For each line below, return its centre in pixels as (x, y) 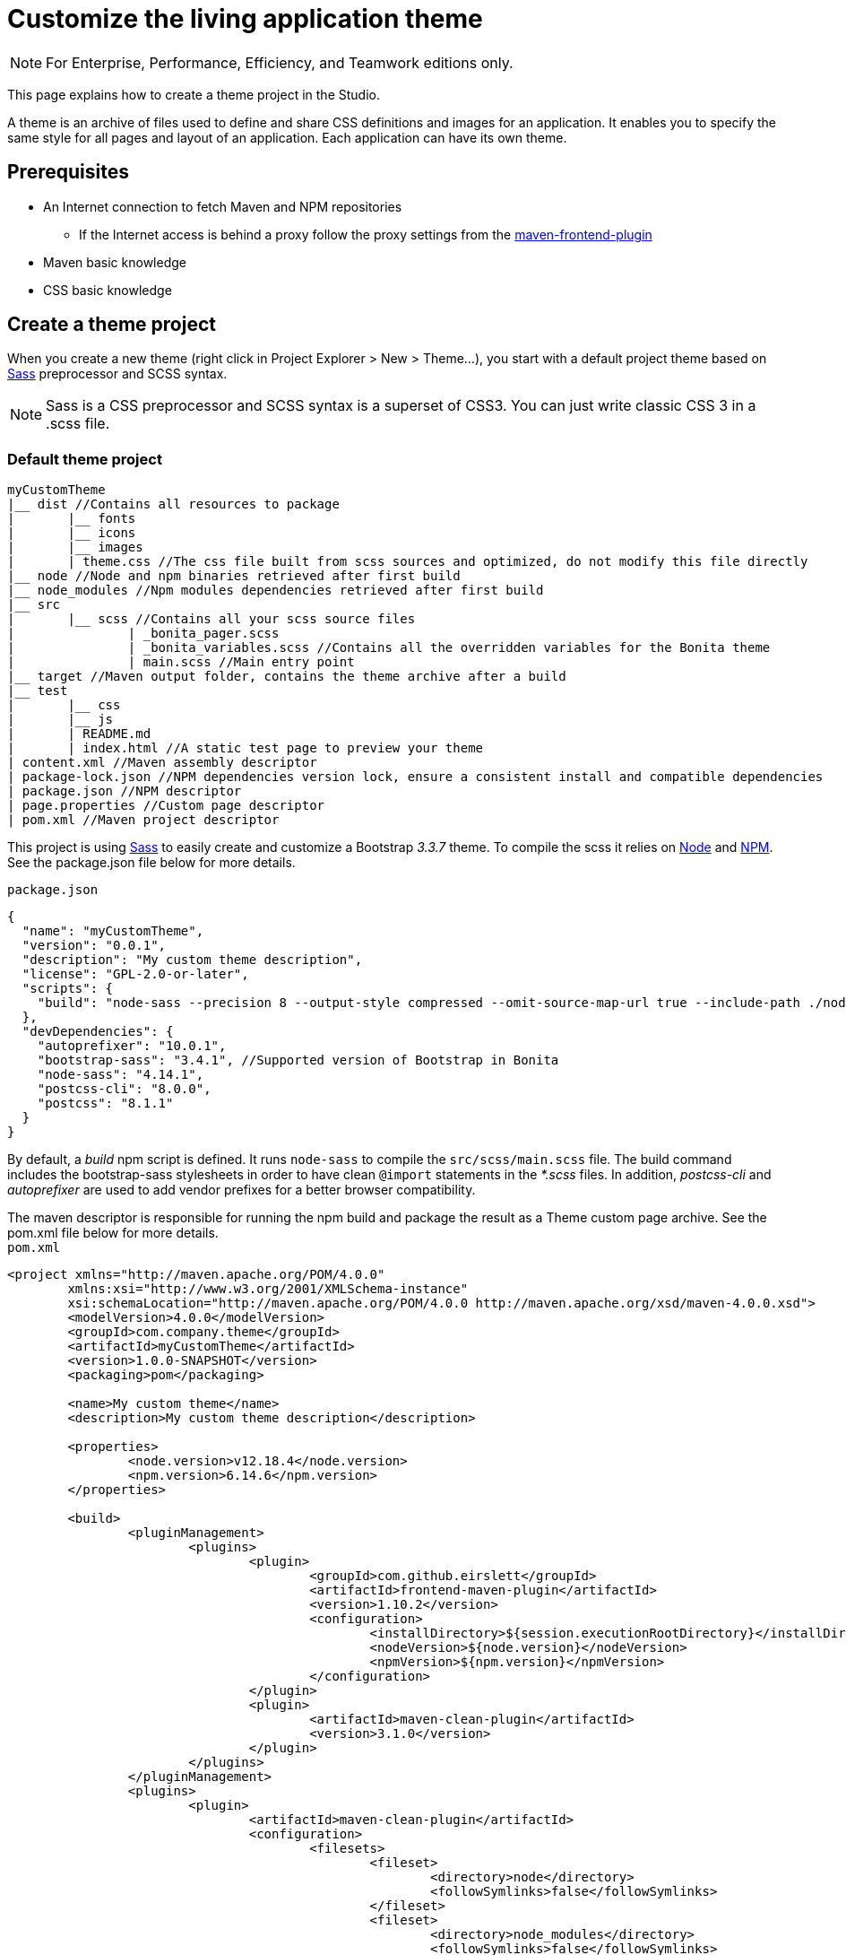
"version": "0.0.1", (94, 946)
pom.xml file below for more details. (113, 1233)
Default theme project (85, 459)
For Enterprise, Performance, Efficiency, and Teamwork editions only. (280, 62)
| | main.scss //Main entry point (181, 662)
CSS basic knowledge (108, 290)
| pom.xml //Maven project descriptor (143, 820)
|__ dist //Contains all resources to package (173, 504)
